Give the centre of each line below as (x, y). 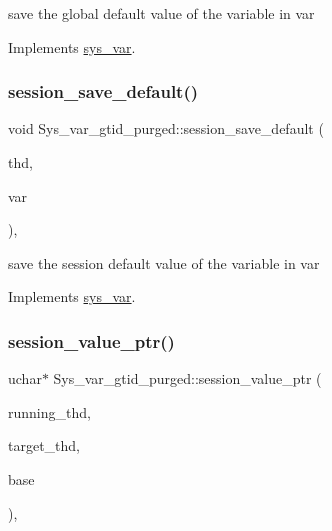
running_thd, (49, 411)
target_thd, (44, 445)
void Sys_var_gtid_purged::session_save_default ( (166, 128)
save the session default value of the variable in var (164, 262)
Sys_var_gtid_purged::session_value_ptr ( (187, 378)
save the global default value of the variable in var (161, 13)
